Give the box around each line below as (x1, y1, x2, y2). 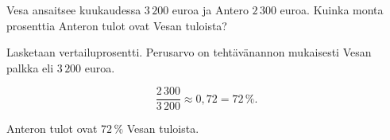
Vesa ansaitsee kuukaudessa (6, 2, 141, 17)
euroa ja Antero (172, 2, 249, 17)
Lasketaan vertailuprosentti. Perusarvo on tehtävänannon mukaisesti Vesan (6, 44, 372, 60)
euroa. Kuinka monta (280, 2, 384, 17)
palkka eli (6, 59, 54, 76)
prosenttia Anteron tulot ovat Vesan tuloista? (6, 17, 227, 33)
